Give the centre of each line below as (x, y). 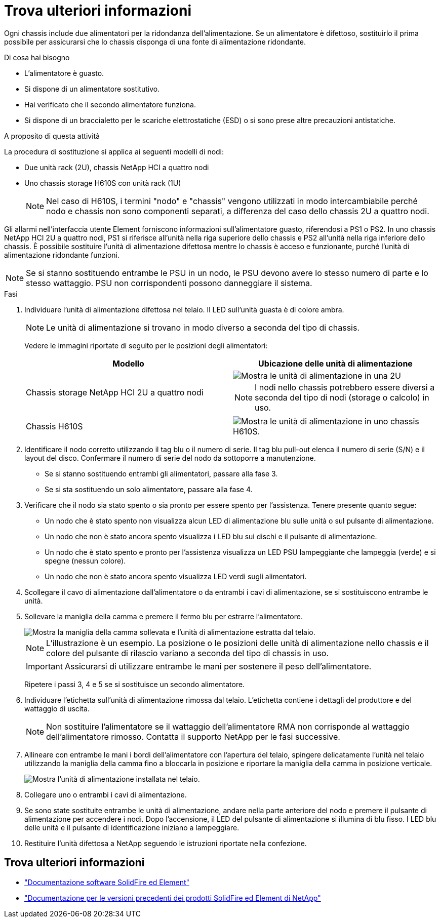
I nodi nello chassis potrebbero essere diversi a (345, 387)
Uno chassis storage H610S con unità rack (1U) (103, 183)
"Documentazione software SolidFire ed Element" (107, 882)
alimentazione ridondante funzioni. (62, 255)
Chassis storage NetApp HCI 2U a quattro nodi (115, 392)
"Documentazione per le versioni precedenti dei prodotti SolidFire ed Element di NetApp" (173, 898)
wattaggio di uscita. (57, 708)
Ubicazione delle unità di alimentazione (335, 363)
